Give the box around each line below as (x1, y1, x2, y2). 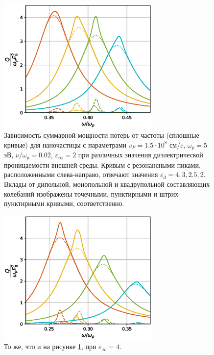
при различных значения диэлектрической (78, 150, 203, 160)
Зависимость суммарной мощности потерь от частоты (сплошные (4, 130, 199, 140)
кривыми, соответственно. (47, 198, 124, 208)
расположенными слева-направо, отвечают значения (4, 169, 158, 179)
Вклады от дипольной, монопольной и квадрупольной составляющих (4, 179, 210, 189)
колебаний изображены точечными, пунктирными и (4, 188, 158, 199)
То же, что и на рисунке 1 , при (4, 341, 96, 352)
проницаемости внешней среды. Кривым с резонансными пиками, (4, 159, 201, 170)
